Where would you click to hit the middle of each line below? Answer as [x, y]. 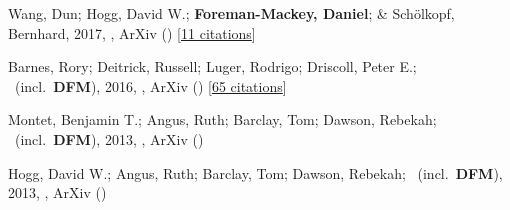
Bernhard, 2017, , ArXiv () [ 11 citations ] [132, 32]
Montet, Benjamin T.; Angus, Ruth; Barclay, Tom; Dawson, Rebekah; [222, 119]
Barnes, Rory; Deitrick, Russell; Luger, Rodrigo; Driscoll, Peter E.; [212, 66]
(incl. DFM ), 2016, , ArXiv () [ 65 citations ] [150, 85]
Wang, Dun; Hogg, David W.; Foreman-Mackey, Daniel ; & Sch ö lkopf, [231, 13]
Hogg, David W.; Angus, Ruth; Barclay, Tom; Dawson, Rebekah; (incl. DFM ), [255, 172]
